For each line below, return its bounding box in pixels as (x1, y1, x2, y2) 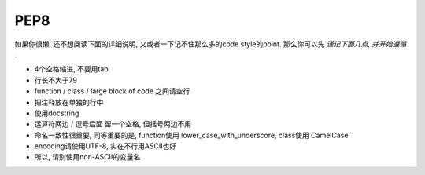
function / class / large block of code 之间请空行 (34, 86, 190, 96)
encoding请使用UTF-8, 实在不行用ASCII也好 (34, 141, 177, 151)
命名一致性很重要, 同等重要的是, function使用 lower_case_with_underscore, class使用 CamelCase (34, 130, 349, 140)
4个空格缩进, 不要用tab (34, 64, 109, 74)
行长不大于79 (34, 75, 78, 85)
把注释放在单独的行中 (34, 97, 104, 107)
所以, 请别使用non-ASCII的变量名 (34, 152, 141, 162)
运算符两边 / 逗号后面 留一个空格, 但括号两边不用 (34, 119, 192, 129)
